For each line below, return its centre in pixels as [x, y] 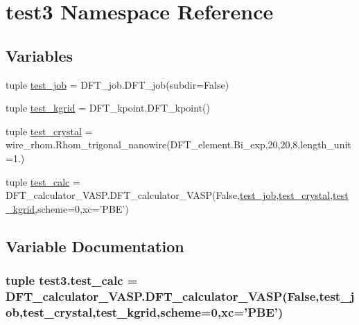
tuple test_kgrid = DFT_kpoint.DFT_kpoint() [108, 108]
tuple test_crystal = [49, 131]
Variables [40, 55]
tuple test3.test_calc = [72, 280]
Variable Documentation [95, 246]
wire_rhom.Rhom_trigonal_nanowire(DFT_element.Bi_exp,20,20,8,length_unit [178, 144]
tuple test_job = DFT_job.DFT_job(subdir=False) [117, 84]
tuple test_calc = [43, 181]
